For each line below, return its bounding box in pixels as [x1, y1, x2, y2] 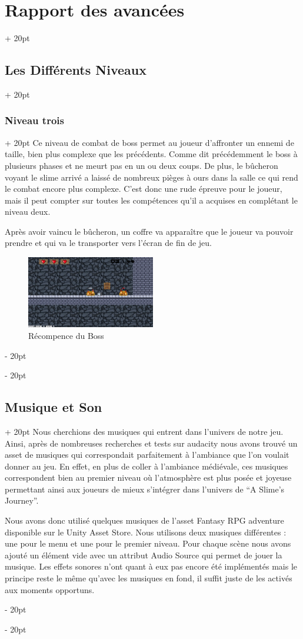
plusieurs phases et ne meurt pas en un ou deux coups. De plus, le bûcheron [5, 159, 278, 171]
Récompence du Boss [28, 329, 104, 341]
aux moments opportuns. [5, 583, 95, 595]
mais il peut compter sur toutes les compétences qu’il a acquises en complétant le [5, 194, 298, 206]
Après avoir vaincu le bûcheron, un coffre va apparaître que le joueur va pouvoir [5, 225, 294, 237]
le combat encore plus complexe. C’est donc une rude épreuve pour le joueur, [5, 182, 282, 195]
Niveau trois [5, 113, 64, 128]
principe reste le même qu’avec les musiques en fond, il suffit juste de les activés [5, 572, 292, 584]
